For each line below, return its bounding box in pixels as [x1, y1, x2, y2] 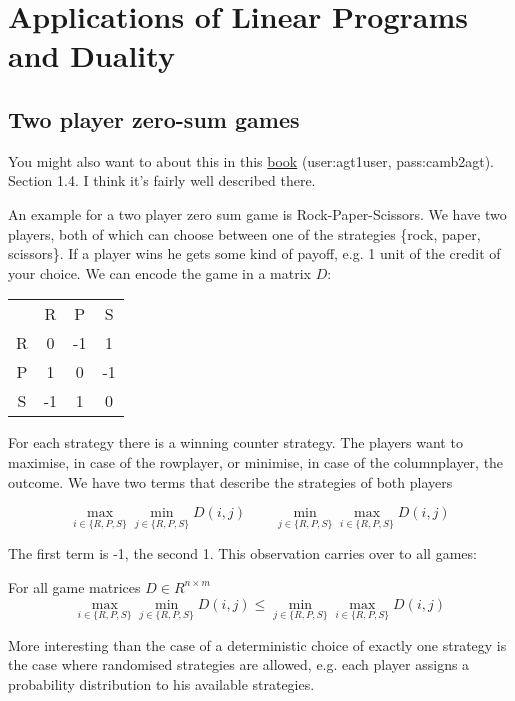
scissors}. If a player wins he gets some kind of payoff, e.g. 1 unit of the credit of [8, 243, 501, 264]
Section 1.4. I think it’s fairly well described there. [8, 170, 316, 191]
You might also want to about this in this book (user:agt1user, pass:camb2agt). [8, 150, 494, 171]
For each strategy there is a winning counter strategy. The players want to [8, 432, 463, 453]
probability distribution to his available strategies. [8, 673, 315, 694]
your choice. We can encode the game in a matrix [8, 262, 311, 283]
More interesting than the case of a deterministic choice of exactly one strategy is [8, 634, 507, 655]
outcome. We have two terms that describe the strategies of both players [8, 471, 453, 492]
